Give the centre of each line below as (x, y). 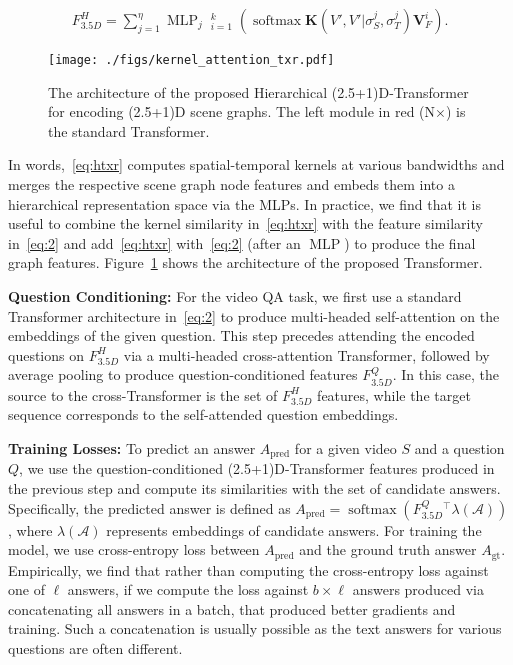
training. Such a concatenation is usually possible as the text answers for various (255, 628)
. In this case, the (445, 374)
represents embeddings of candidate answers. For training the (294, 529)
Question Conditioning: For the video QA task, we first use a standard (235, 296)
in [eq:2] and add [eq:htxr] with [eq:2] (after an (154, 242)
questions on (46, 354)
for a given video (345, 448)
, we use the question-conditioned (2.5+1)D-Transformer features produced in (257, 468)
